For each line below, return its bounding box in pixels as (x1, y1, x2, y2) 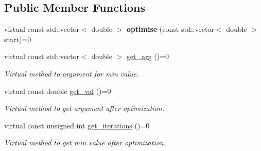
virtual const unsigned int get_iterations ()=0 (4, 120, 150, 130)
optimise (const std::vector (126, 24, 214, 34)
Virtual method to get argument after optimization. (4, 103, 164, 114)
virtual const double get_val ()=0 (4, 85, 111, 96)
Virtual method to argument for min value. (4, 68, 139, 79)
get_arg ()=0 (126, 51, 169, 62)
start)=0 (4, 33, 31, 44)
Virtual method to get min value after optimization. (4, 137, 166, 148)
